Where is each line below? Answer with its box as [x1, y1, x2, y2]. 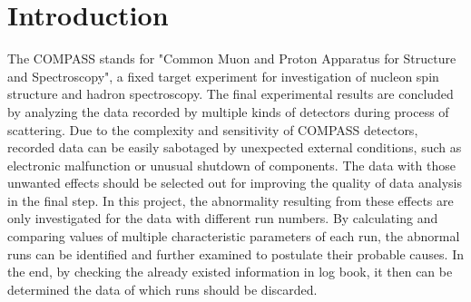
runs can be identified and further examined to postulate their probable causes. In [7, 244, 464, 263]
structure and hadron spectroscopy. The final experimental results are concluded [7, 84, 454, 103]
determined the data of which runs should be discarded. [7, 279, 318, 298]
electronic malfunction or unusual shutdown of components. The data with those [7, 155, 456, 174]
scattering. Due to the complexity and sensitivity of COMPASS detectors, [7, 120, 418, 139]
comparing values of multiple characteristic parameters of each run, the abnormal [7, 227, 460, 246]
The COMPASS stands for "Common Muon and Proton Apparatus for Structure [7, 49, 456, 68]
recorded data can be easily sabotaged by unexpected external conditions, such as [7, 138, 462, 157]
